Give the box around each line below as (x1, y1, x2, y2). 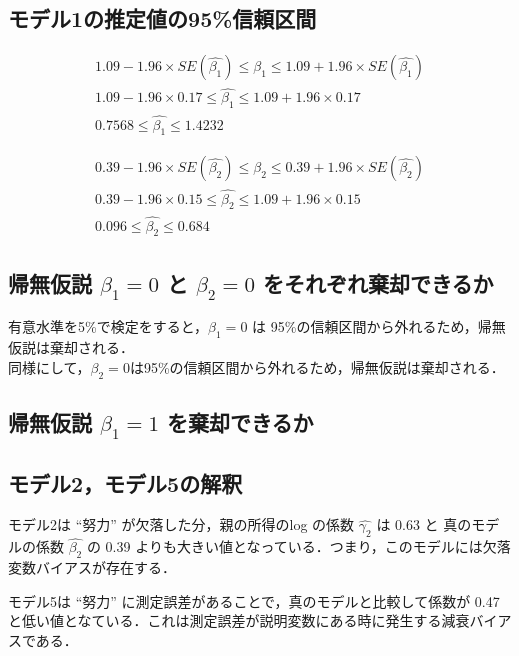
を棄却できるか (167, 407, 314, 438)
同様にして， (8, 356, 91, 377)
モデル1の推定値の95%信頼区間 (8, 3, 317, 34)
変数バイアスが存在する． (8, 557, 176, 578)
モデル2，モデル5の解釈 (8, 467, 243, 498)
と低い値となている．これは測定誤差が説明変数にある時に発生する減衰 (8, 610, 470, 631)
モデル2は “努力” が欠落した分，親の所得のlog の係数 (8, 514, 355, 535)
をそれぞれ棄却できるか (263, 267, 494, 298)
